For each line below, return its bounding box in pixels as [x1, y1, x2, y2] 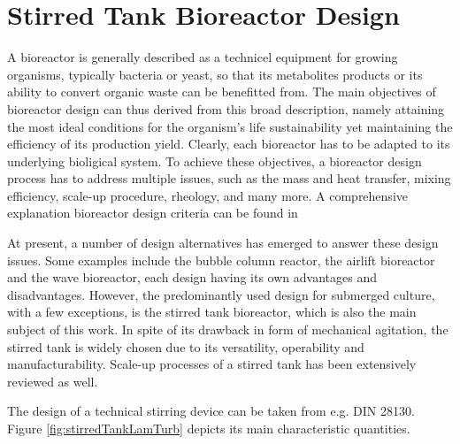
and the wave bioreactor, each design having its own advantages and [7, 268, 377, 287]
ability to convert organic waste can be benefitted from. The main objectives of [7, 82, 436, 101]
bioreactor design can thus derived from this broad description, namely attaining [7, 99, 445, 118]
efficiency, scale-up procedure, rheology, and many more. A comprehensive [7, 186, 408, 204]
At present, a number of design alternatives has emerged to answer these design [7, 233, 439, 252]
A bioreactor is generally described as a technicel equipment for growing [7, 48, 398, 66]
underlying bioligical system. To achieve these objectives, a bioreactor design [7, 151, 422, 170]
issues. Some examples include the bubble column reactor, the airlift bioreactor [7, 250, 435, 269]
